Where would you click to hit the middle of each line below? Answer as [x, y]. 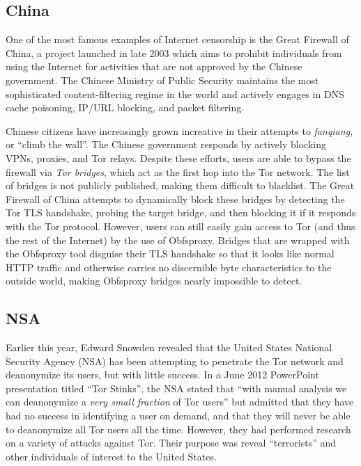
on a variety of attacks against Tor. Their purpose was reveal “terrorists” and [171, 443]
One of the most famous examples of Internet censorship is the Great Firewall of [177, 39]
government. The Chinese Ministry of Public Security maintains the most [162, 80]
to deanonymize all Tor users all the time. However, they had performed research [178, 429]
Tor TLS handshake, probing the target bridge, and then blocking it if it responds [181, 212]
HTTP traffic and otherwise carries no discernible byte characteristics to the [169, 267]
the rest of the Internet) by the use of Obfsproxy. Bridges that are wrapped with [178, 240]
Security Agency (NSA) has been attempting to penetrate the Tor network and [175, 361]
